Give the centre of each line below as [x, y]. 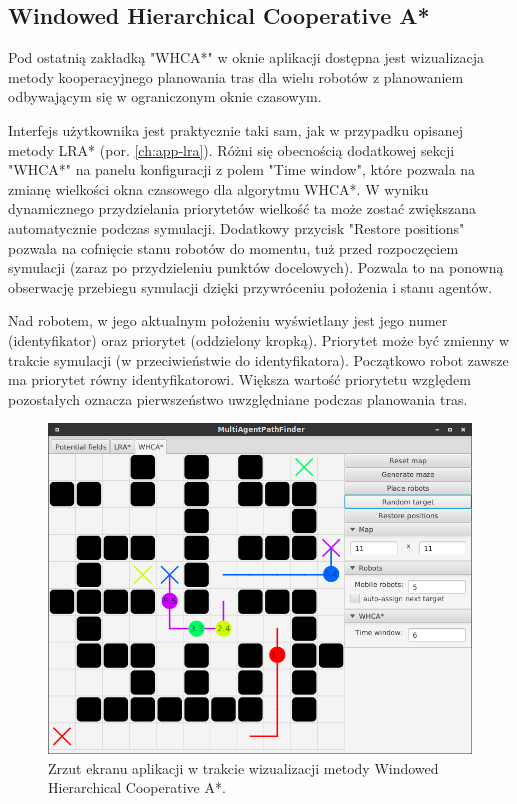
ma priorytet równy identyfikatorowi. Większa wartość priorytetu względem [239, 379]
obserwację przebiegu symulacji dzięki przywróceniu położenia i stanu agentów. [250, 286]
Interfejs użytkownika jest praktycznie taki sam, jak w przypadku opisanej [236, 129]
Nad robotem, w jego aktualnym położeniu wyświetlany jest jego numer [228, 320]
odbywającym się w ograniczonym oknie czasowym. [165, 96]
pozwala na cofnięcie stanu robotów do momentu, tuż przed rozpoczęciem [233, 247]
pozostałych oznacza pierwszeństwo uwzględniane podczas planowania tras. [238, 398]
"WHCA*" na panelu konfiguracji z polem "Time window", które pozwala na [242, 169]
